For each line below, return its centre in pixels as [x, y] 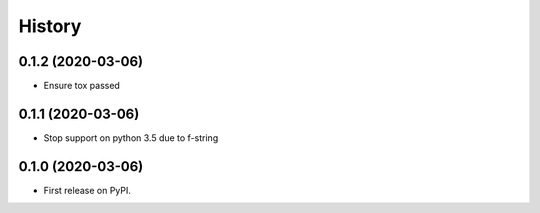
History [50, 26]
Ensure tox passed [81, 86]
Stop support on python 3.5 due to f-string [131, 137]
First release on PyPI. [87, 190]
